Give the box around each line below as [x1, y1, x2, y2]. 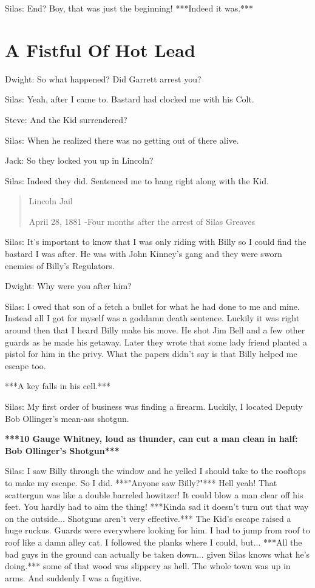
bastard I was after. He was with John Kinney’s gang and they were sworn [5, 247, 282, 260]
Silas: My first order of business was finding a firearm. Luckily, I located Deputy [5, 400, 303, 412]
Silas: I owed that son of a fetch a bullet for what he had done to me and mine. [5, 299, 300, 312]
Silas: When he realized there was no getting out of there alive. [5, 133, 239, 146]
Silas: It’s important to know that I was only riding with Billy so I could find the [5, 235, 307, 248]
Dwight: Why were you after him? [5, 279, 132, 292]
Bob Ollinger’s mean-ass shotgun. [5, 412, 129, 424]
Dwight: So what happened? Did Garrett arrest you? [5, 72, 202, 85]
